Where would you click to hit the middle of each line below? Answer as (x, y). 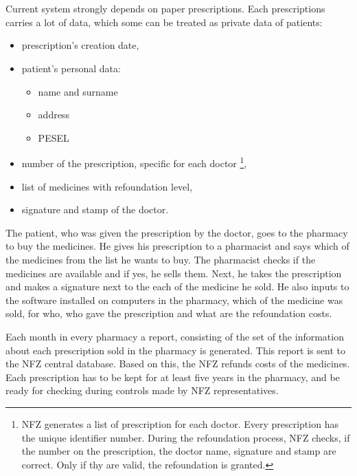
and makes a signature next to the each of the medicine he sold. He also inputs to (177, 286)
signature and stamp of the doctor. (95, 209)
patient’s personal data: (71, 68)
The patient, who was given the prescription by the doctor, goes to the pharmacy (177, 232)
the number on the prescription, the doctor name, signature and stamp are (179, 451)
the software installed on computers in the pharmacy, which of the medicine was (174, 300)
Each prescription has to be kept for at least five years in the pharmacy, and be (173, 377)
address (54, 115)
